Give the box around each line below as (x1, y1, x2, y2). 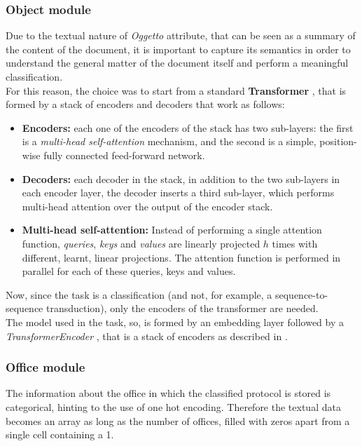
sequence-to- (274, 287, 328, 302)
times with (272, 236, 318, 250)
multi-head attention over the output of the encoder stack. (22, 198, 273, 213)
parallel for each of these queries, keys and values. (22, 264, 236, 278)
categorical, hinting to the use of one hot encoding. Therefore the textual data (6, 399, 341, 414)
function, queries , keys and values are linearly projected (22, 236, 260, 250)
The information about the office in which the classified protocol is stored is (6, 386, 331, 400)
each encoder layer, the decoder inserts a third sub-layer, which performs (22, 185, 335, 200)
